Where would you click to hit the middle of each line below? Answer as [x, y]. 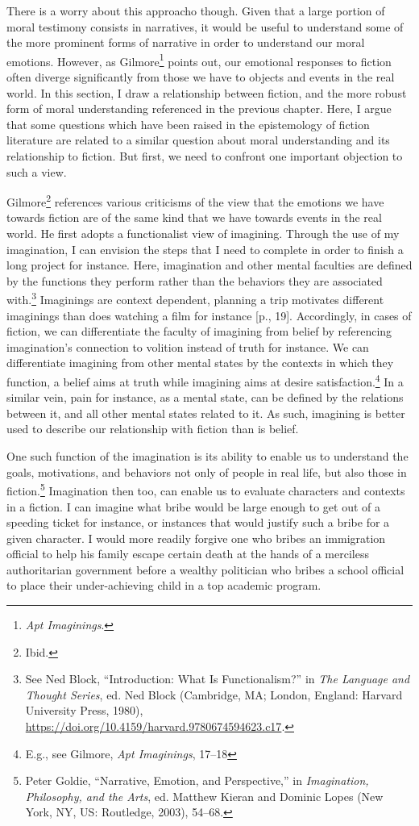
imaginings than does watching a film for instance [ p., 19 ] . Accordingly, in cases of [209, 315]
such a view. [37, 171]
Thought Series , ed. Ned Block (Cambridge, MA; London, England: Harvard [214, 694]
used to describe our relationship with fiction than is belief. [153, 429]
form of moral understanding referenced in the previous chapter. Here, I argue [199, 108]
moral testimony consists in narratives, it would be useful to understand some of [205, 26]
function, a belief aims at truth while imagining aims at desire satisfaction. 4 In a [205, 380]
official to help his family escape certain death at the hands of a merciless [188, 554]
